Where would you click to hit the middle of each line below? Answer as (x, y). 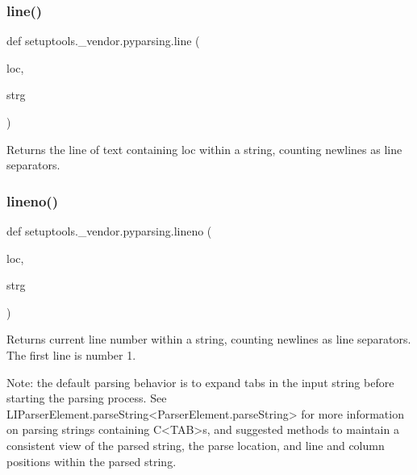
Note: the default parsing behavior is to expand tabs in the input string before (200, 382)
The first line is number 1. (71, 354)
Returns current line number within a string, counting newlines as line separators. (209, 339)
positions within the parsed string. (92, 461)
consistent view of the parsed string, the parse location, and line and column (196, 445)
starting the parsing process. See (87, 398)
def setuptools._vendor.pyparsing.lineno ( (109, 231)
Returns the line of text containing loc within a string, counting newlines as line (204, 149)
